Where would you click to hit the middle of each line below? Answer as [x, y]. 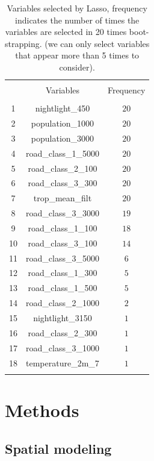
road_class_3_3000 [63, 213]
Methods [42, 410]
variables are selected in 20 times [66, 32]
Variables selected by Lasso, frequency [77, 8]
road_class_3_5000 [63, 258]
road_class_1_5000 [63, 153]
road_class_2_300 [63, 332]
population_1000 [63, 123]
